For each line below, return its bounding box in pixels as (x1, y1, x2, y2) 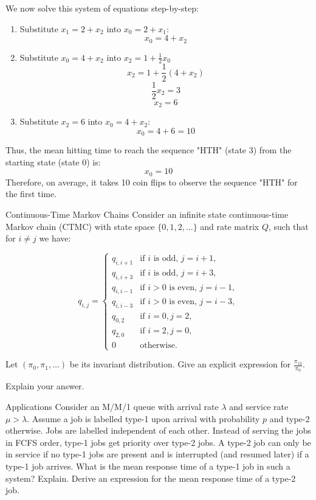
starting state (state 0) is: (5, 155, 101, 168)
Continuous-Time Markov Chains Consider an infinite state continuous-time (5, 207, 289, 220)
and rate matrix (200, 220, 259, 232)
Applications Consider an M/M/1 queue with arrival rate (5, 400, 219, 413)
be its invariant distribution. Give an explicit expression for (69, 358, 291, 370)
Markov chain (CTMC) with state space (5, 220, 155, 232)
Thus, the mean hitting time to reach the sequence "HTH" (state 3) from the (5, 144, 292, 156)
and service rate (229, 400, 289, 413)
